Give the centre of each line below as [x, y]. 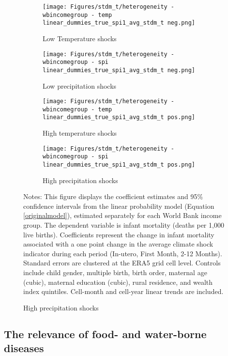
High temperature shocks [80, 133]
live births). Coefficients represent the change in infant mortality [119, 234]
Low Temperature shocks [80, 38]
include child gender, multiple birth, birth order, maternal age [115, 272]
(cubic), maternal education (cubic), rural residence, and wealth [118, 282]
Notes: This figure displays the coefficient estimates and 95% [113, 196]
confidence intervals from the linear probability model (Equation [119, 206]
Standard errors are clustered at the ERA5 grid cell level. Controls [122, 263]
